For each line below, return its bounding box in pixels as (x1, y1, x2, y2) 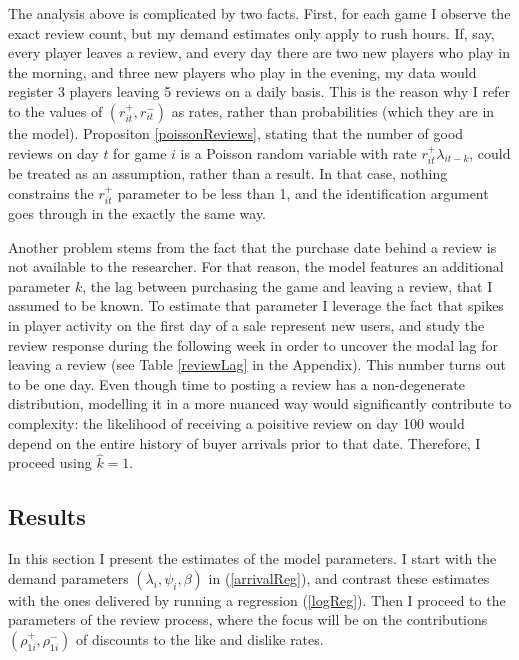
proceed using (8, 452, 92, 473)
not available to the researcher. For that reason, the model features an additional (8, 256, 504, 277)
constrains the (8, 182, 94, 203)
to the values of (8, 100, 103, 121)
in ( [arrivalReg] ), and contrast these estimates (208, 567, 490, 588)
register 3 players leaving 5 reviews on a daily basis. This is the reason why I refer (8, 81, 511, 102)
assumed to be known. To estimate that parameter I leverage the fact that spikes (8, 295, 504, 316)
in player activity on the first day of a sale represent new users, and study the (8, 314, 485, 335)
